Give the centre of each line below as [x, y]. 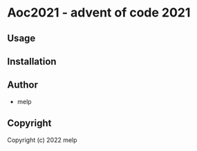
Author [22, 85]
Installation [32, 61]
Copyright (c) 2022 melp [42, 140]
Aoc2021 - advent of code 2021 [99, 13]
